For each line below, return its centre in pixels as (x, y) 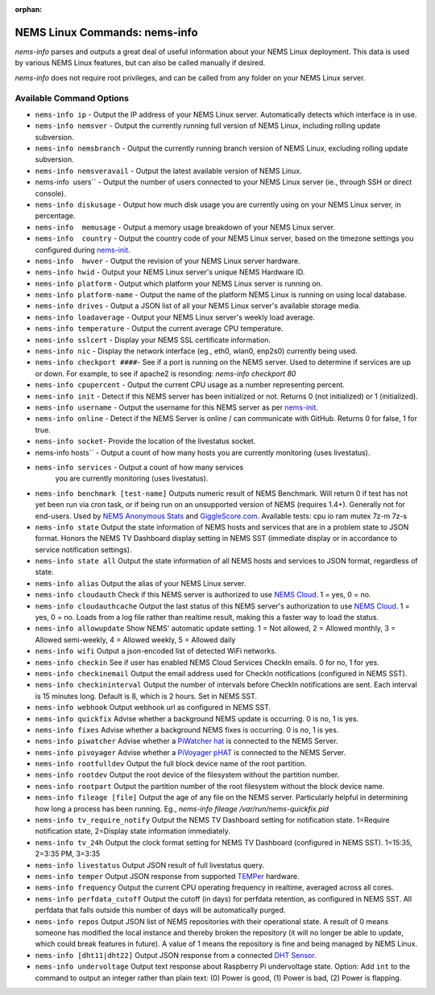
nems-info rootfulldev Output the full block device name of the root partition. (171, 764)
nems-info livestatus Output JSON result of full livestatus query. (150, 865)
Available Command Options (72, 98)
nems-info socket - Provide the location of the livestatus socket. (145, 441)
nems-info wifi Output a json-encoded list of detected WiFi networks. (156, 651)
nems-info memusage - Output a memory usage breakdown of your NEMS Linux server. (185, 227)
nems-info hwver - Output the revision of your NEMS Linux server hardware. (168, 261)
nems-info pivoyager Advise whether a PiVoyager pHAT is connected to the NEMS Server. (191, 752)
